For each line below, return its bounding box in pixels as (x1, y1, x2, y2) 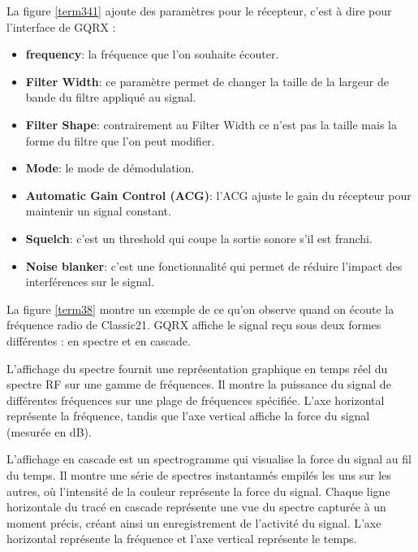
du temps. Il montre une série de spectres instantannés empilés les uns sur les (6, 467, 391, 484)
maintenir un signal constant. (25, 202, 171, 219)
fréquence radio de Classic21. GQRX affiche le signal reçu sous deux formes (6, 316, 381, 333)
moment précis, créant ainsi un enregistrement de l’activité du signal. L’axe (6, 514, 381, 531)
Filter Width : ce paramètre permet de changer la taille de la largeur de (25, 72, 389, 89)
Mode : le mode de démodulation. (25, 159, 195, 176)
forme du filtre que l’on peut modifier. (25, 132, 215, 149)
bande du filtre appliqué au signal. (25, 89, 196, 106)
